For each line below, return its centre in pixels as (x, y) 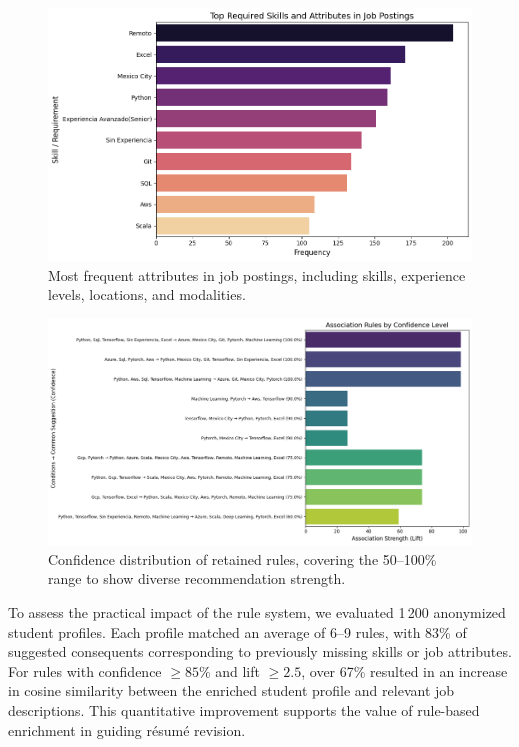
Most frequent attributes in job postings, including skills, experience (257, 274)
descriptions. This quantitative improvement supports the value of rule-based (244, 709)
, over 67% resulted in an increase (404, 670)
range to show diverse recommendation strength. (197, 578)
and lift (237, 670)
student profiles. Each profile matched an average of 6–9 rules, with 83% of (237, 631)
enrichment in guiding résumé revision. (127, 729)
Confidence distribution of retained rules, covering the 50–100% (242, 558)
